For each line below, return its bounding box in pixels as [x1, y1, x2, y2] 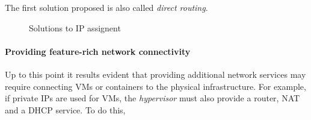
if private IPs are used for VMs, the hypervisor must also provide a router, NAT [5, 92, 300, 104]
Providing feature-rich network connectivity [5, 45, 191, 57]
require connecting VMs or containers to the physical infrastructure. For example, [5, 80, 306, 92]
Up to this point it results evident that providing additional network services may [5, 68, 306, 80]
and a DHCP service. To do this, [5, 103, 126, 116]
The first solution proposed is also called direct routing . [5, 1, 208, 13]
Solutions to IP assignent [29, 21, 121, 34]
